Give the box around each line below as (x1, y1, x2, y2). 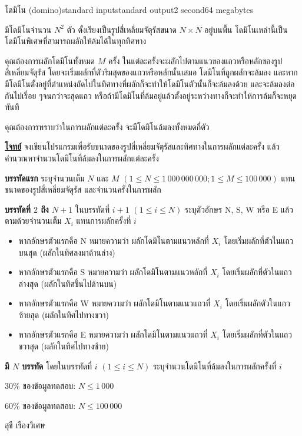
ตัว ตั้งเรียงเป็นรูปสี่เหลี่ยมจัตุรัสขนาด (67, 23, 177, 35)
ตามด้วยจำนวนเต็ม (5, 214, 62, 227)
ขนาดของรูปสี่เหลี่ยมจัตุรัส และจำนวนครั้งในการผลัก (5, 183, 161, 196)
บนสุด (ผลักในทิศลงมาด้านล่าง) (18, 246, 115, 258)
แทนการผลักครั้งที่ (76, 214, 131, 227)
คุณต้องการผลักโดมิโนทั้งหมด (5, 54, 95, 67)
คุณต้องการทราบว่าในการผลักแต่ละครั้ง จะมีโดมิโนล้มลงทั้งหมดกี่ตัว (5, 120, 210, 133)
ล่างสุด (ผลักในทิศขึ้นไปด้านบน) (18, 277, 117, 289)
